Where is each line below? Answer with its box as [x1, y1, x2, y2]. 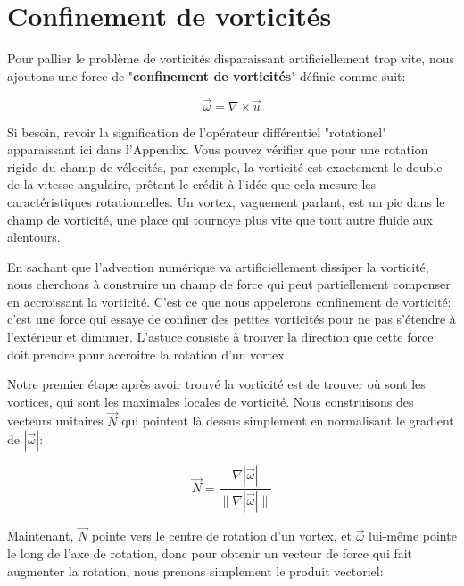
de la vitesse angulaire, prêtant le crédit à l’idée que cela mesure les [7, 175, 377, 194]
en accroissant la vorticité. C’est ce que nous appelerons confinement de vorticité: [7, 292, 452, 310]
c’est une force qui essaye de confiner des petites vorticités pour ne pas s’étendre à [7, 310, 456, 328]
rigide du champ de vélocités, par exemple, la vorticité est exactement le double [7, 157, 443, 176]
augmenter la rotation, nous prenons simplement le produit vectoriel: [7, 561, 384, 580]
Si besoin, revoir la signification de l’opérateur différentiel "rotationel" [7, 122, 387, 141]
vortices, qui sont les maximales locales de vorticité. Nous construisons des [7, 392, 414, 410]
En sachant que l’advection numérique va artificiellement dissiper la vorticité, [7, 257, 429, 276]
